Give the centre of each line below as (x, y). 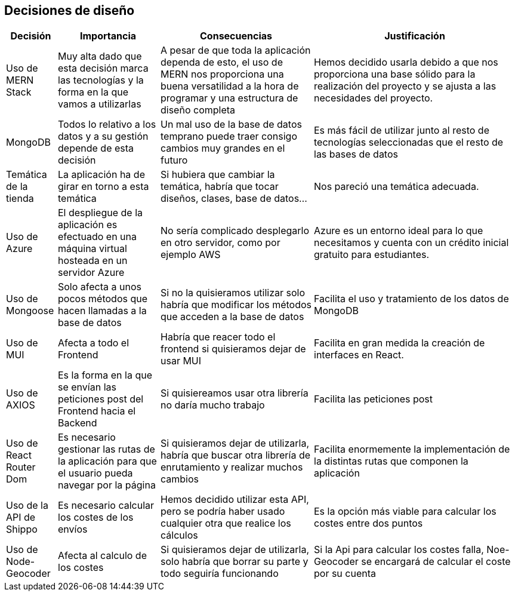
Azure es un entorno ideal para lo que (399, 231)
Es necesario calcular (106, 506)
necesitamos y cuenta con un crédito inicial (411, 243)
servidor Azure (91, 273)
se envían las (87, 387)
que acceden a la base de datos (232, 317)
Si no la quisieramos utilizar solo (233, 293)
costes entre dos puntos (368, 523)
